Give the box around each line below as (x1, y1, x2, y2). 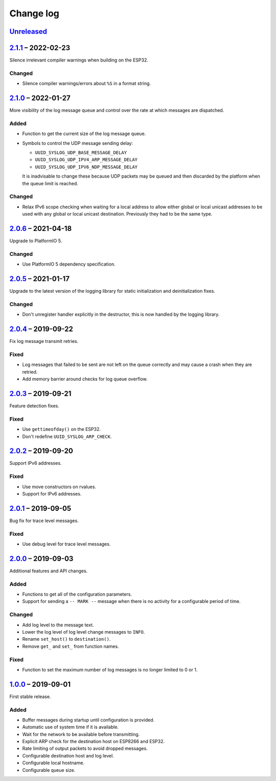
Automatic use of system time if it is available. (22, 724, 119, 730)
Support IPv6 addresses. (9, 460, 62, 466)
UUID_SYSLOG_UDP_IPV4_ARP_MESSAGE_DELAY (35, 157, 138, 163)
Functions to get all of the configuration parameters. (22, 591, 132, 597)
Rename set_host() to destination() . (22, 636, 111, 642)
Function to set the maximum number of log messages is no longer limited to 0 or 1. (22, 666, 198, 672)
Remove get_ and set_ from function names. (22, 643, 120, 649)
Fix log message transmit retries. (9, 338, 79, 344)
